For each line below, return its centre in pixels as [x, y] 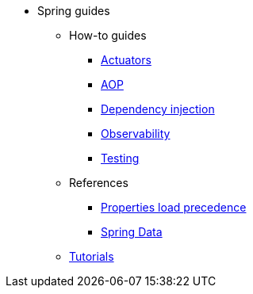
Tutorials [92, 256]
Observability [136, 134]
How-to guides [108, 35]
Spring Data [132, 232]
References [99, 183]
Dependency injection [158, 109]
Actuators [126, 60]
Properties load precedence [174, 207]
